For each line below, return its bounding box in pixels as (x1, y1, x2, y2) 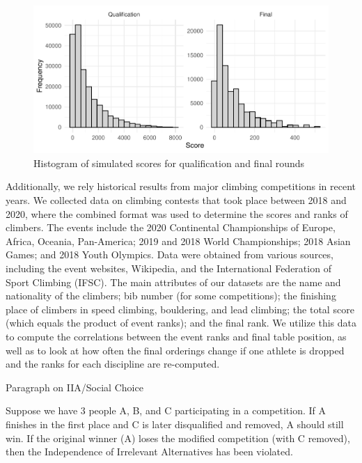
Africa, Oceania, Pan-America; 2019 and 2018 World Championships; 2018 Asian (6, 233, 351, 248)
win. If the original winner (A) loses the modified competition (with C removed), (6, 430, 350, 445)
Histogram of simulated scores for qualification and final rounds (33, 155, 305, 170)
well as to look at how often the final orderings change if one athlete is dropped (6, 343, 345, 357)
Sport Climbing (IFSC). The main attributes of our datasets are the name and (6, 274, 341, 289)
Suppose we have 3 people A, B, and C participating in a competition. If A (6, 403, 326, 418)
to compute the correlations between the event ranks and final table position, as (6, 329, 347, 343)
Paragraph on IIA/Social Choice (6, 379, 143, 394)
